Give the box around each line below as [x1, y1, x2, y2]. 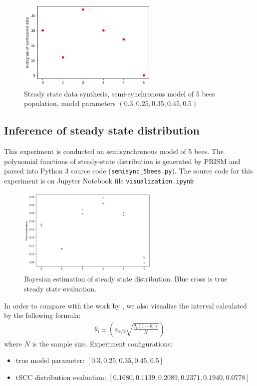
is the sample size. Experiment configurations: [32, 338, 173, 348]
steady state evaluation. [24, 283, 96, 293]
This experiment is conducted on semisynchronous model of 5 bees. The [4, 146, 224, 156]
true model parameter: [15, 355, 85, 365]
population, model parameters [24, 98, 116, 108]
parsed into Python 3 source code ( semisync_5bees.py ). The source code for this [4, 165, 253, 176]
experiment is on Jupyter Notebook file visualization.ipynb [4, 175, 194, 185]
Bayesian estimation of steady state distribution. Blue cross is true [24, 273, 228, 284]
